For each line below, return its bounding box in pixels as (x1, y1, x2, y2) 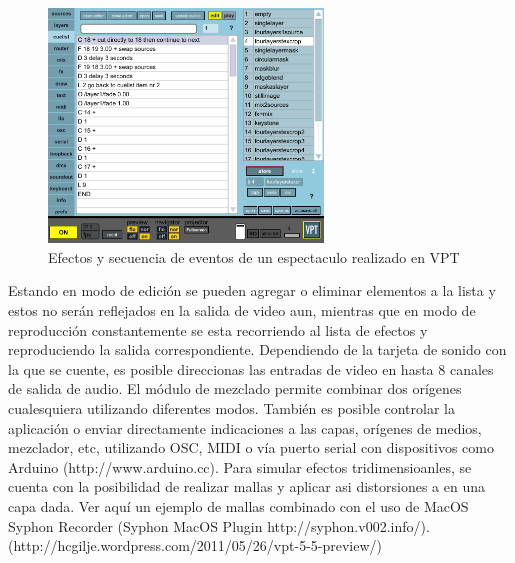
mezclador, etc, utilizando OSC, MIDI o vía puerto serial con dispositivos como (8, 437, 494, 458)
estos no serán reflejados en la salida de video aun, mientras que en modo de (8, 299, 476, 320)
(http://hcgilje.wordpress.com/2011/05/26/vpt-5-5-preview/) (8, 535, 383, 556)
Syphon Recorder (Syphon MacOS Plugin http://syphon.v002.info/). (8, 515, 430, 536)
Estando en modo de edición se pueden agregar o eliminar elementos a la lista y (8, 280, 496, 301)
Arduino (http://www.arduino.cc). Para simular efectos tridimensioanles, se (8, 456, 472, 477)
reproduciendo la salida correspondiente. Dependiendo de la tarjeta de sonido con (8, 339, 507, 360)
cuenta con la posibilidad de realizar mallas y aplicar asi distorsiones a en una (8, 476, 486, 497)
